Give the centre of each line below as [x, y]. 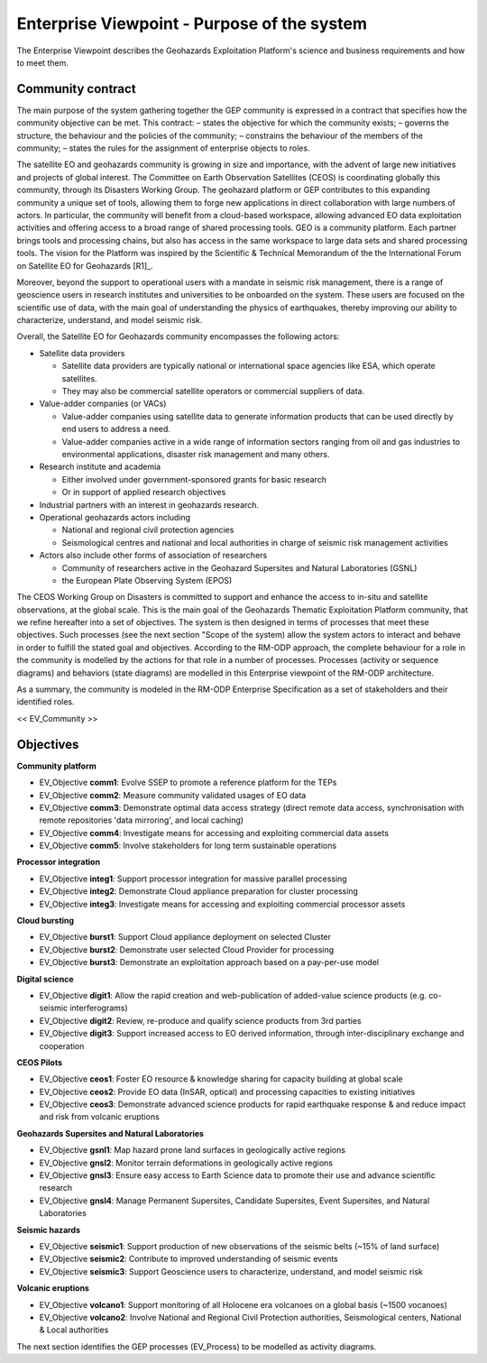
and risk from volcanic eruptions [99, 1117]
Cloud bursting [46, 921]
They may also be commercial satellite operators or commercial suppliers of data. [213, 391]
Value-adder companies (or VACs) [103, 404]
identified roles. [46, 702]
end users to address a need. [116, 429]
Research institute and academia [100, 467]
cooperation [62, 1045]
